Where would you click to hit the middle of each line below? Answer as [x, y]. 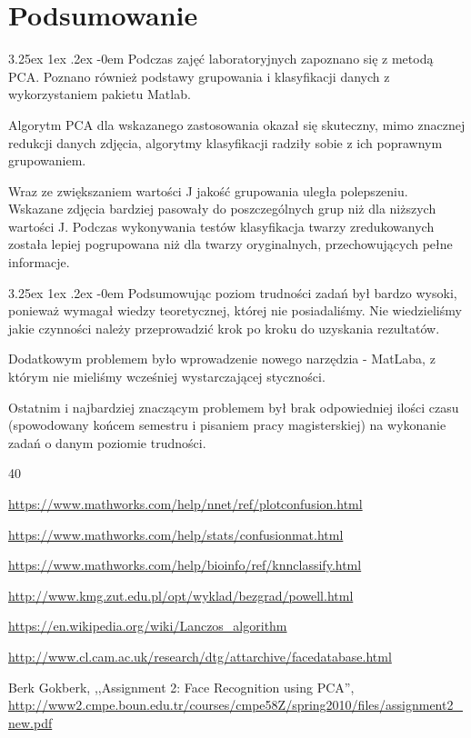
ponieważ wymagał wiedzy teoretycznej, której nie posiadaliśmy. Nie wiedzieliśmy [235, 310]
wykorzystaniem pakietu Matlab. [100, 94]
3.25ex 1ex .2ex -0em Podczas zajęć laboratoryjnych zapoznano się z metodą [221, 59]
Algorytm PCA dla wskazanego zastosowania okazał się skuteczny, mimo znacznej [237, 124]
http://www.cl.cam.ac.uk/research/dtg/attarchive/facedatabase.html [200, 656]
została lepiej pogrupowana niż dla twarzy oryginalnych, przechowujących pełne [230, 244]
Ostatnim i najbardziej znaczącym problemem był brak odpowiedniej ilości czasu [234, 407]
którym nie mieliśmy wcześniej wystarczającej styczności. [167, 377]
